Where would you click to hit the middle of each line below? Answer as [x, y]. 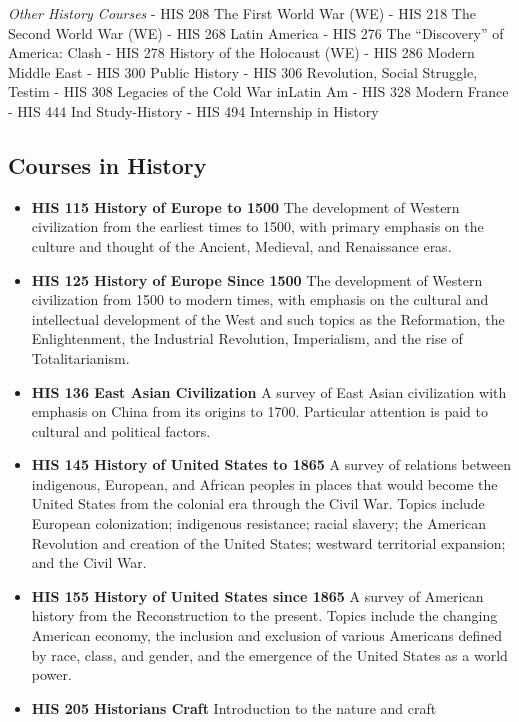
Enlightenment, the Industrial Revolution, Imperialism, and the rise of [247, 338]
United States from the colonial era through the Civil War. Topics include [258, 503]
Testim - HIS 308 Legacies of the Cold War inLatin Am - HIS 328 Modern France [258, 91]
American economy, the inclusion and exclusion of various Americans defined [266, 635]
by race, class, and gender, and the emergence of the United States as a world [269, 654]
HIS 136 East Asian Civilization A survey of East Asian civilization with [269, 391]
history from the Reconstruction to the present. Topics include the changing [264, 615]
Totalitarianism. [80, 357]
